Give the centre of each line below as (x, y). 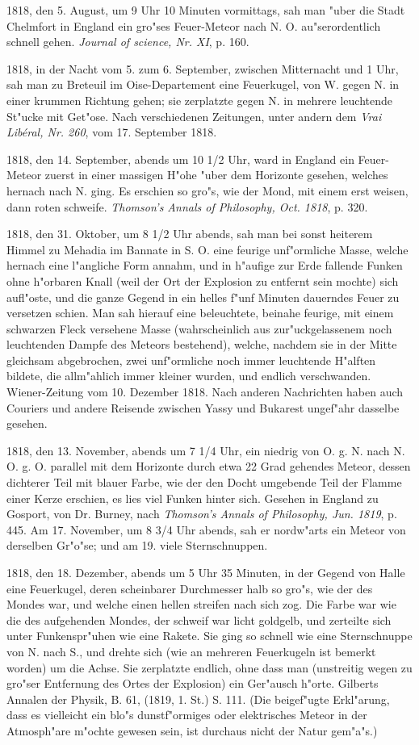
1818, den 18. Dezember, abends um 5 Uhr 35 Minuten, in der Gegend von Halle (206, 572)
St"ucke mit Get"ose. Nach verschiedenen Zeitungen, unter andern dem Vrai (194, 116)
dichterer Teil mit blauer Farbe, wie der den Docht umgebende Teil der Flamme (204, 482)
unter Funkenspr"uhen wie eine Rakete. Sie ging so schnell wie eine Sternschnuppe (209, 636)
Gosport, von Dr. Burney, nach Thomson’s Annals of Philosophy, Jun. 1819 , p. (202, 514)
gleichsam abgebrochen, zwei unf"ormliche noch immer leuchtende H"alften (191, 360)
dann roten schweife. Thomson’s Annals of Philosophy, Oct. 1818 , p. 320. (187, 206)
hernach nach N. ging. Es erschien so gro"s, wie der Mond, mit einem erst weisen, (207, 190)
